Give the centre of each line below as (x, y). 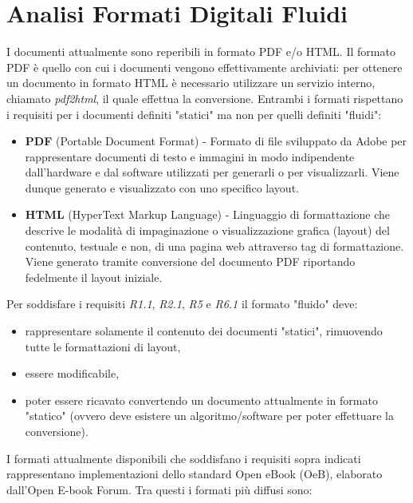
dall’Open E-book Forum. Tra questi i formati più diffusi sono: (159, 489)
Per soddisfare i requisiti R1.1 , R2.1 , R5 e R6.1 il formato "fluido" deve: (182, 304)
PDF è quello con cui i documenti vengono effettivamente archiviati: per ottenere (205, 67)
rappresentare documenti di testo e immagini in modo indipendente (190, 156)
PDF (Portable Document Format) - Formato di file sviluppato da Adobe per (216, 141)
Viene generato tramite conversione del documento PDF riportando (190, 261)
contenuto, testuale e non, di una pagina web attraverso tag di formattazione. (214, 246)
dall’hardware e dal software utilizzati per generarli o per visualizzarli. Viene (212, 172)
